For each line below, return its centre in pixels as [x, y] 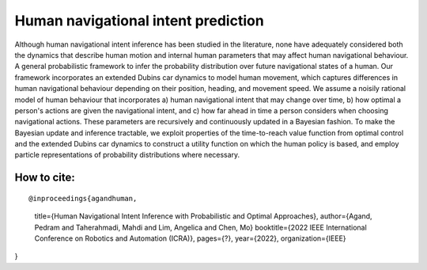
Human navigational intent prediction [139, 21]
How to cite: [45, 178]
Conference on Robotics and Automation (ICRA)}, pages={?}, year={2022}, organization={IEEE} [191, 238]
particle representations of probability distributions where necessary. [127, 155]
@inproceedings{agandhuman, [83, 198]
